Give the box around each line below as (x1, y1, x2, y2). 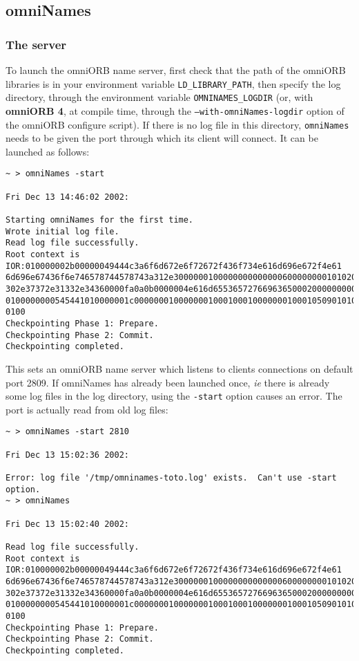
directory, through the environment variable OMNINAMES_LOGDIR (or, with (6, 90, 313, 104)
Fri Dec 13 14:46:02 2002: (6, 192, 129, 202)
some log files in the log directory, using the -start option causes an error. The (6, 389, 342, 403)
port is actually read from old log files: (6, 402, 168, 416)
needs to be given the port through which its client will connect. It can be (6, 131, 318, 145)
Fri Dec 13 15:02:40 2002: (6, 519, 129, 529)
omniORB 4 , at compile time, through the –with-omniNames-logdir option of (6, 103, 345, 118)
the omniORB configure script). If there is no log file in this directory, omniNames (6, 117, 349, 131)
